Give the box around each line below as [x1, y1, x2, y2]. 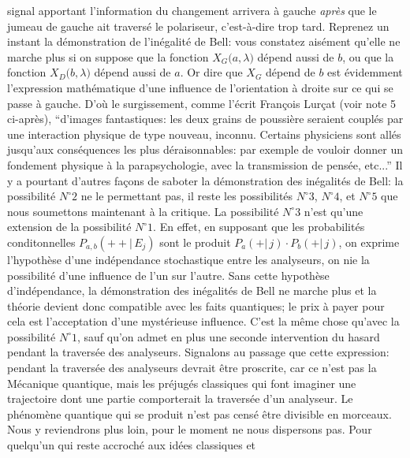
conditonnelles [7, 233, 76, 250]
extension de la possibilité [7, 218, 132, 235]
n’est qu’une [304, 203, 363, 219]
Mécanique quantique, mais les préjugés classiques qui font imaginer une [7, 374, 356, 391]
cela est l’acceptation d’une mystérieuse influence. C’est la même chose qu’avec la [7, 313, 400, 330]
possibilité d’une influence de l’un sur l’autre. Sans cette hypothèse [7, 266, 330, 283]
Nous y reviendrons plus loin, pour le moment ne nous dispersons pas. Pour [7, 421, 372, 438]
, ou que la [342, 48, 394, 65]
